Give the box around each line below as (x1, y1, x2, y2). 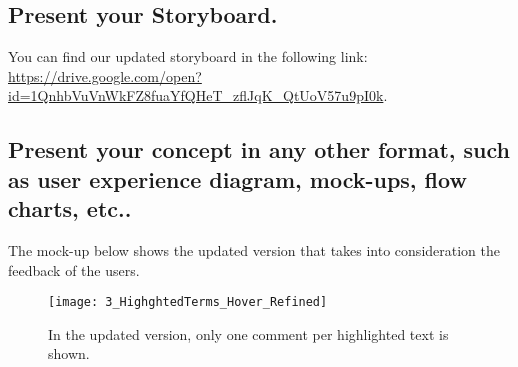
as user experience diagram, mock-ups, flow (8, 163, 467, 194)
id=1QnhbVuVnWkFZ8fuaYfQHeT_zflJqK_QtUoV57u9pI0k (8, 85, 384, 106)
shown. (48, 343, 90, 364)
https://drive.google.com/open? (8, 65, 202, 86)
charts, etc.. (8, 193, 132, 224)
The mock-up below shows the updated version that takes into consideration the (8, 239, 500, 260)
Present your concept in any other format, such (8, 134, 510, 165)
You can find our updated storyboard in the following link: (8, 46, 368, 67)
